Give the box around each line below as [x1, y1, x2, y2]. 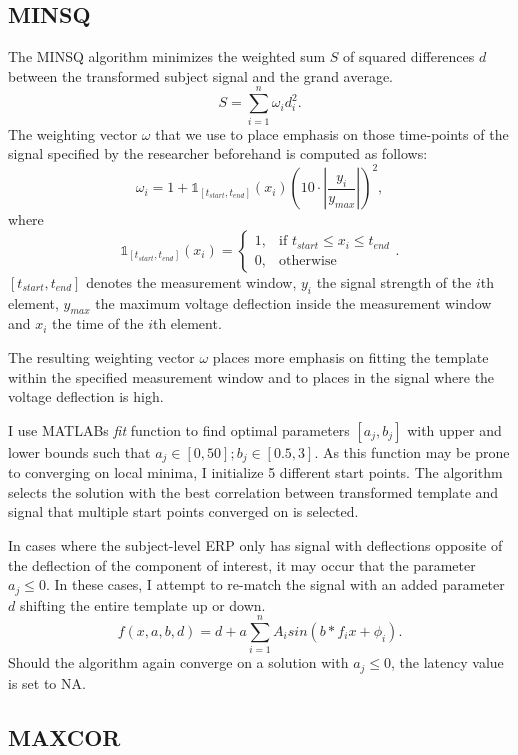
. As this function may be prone [314, 441, 510, 462]
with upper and [407, 419, 502, 440]
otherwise [279, 253, 337, 268]
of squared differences [343, 46, 475, 67]
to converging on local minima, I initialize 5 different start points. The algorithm [8, 462, 503, 483]
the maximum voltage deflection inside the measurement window [95, 292, 492, 313]
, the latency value [391, 652, 504, 673]
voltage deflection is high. [8, 386, 164, 407]
